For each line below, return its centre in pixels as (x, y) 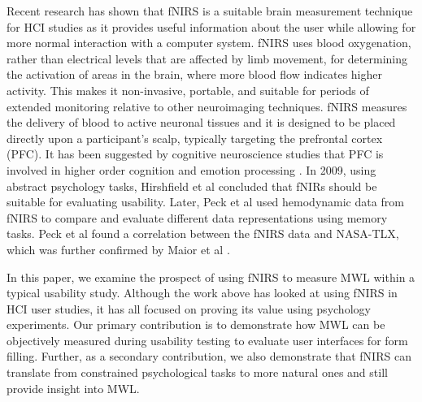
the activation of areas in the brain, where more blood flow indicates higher (194, 74)
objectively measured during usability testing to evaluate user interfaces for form (207, 340)
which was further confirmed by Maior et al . (118, 249)
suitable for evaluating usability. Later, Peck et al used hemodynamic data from (205, 202)
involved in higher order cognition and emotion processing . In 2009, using (191, 169)
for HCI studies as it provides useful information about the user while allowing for (211, 26)
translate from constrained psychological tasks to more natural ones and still (197, 372)
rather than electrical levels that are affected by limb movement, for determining (207, 58)
